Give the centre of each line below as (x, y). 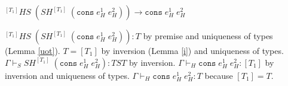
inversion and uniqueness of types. (67, 75)
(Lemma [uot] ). (33, 50)
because (219, 75)
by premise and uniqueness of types (208, 36)
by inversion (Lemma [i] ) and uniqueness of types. (192, 50)
